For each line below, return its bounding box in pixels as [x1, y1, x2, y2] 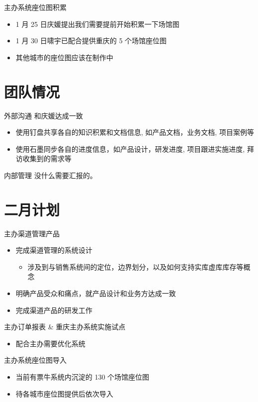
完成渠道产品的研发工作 [15, 304, 92, 315]
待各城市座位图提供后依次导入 [15, 388, 113, 399]
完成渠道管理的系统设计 [15, 245, 92, 255]
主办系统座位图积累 [4, 2, 67, 12]
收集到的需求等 [22, 153, 72, 164]
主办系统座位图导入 [4, 355, 67, 365]
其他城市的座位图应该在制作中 [15, 52, 113, 62]
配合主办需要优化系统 [15, 338, 86, 348]
